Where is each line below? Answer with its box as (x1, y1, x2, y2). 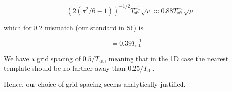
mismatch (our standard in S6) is (45, 22, 143, 32)
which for (4, 22, 32, 32)
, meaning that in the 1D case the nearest (104, 53, 229, 64)
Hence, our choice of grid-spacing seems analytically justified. (4, 79, 186, 89)
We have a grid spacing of (4, 53, 81, 64)
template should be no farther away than (4, 63, 126, 73)
